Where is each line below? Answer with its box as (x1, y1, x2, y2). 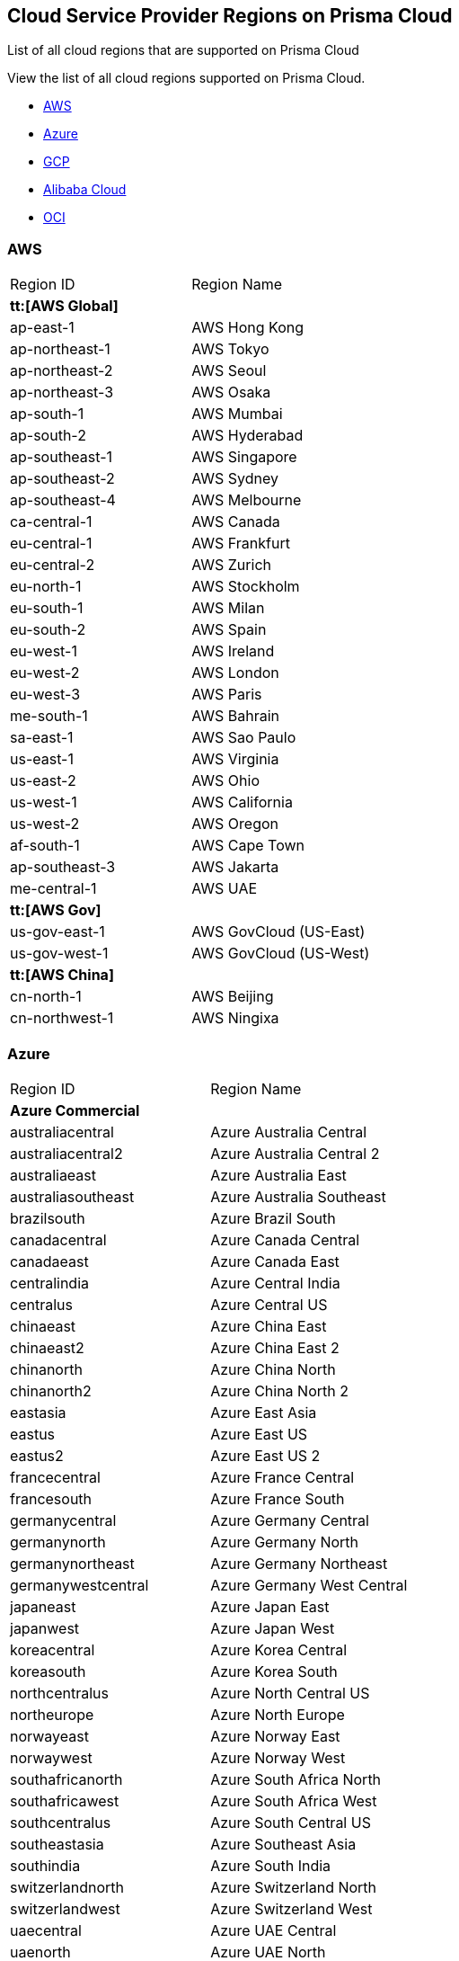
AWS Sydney (191, 469, 279, 488)
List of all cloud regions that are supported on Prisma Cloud (7, 42, 359, 58)
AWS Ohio (191, 771, 260, 790)
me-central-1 (10, 879, 97, 898)
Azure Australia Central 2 (210, 1144, 380, 1163)
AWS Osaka (191, 383, 271, 402)
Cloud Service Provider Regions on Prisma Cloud (7, 4, 453, 27)
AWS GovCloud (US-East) (191, 923, 366, 941)
